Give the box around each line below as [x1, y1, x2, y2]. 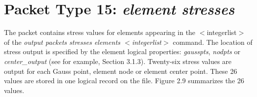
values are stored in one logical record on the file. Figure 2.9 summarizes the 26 [4, 75, 245, 86]
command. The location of [172, 36, 253, 47]
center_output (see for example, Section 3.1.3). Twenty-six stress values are [4, 56, 232, 66]
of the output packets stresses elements [4, 36, 121, 47]
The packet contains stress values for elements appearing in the [4, 27, 196, 37]
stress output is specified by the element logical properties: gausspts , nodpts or [4, 46, 241, 57]
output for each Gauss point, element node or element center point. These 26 [4, 65, 237, 76]
